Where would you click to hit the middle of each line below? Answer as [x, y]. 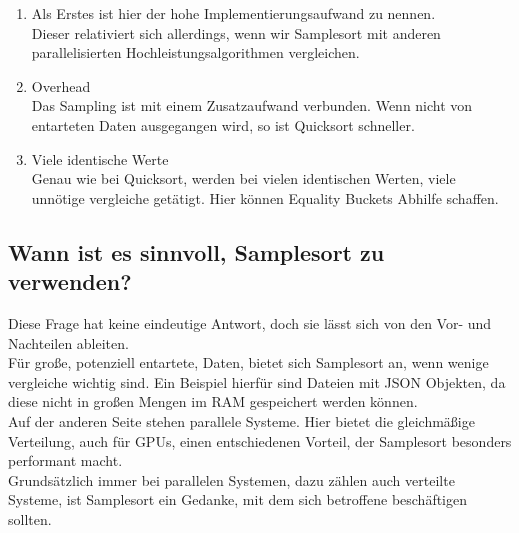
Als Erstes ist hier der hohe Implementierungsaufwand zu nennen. [233, 13]
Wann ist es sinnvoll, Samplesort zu [196, 251]
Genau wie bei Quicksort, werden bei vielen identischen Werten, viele [243, 178]
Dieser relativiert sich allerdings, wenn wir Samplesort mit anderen [236, 32]
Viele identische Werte [100, 158]
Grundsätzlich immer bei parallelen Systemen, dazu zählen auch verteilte [231, 479]
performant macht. [65, 460]
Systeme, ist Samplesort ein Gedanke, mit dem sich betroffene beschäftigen [238, 499]
